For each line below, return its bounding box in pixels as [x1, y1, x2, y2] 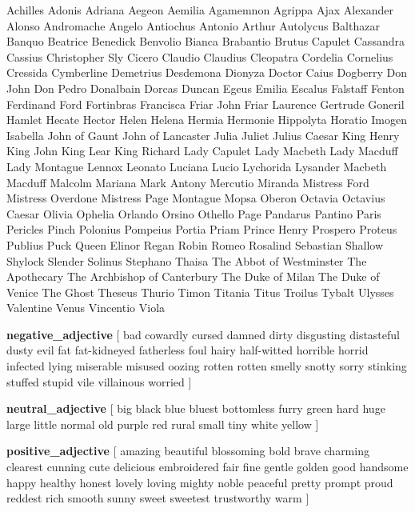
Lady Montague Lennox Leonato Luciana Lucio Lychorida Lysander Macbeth [6, 158, 387, 174]
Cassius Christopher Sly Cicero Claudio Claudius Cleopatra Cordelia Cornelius [6, 48, 393, 65]
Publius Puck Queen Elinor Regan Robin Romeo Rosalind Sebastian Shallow [6, 236, 384, 253]
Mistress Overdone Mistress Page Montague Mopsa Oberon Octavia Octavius [6, 190, 385, 206]
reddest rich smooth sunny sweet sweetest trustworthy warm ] [6, 490, 309, 506]
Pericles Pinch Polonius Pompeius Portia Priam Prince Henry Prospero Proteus [6, 221, 397, 238]
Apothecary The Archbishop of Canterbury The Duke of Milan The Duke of [6, 268, 380, 285]
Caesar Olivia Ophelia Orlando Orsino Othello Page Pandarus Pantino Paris [6, 205, 381, 222]
